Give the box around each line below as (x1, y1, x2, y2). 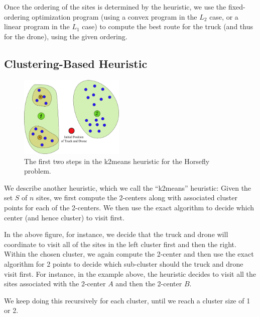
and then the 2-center (115, 278, 182, 289)
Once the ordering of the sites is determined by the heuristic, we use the (4, 2, 226, 12)
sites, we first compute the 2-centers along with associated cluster (36, 192, 237, 203)
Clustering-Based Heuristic (4, 55, 148, 71)
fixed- (228, 2, 245, 12)
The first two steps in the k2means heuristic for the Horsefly (24, 155, 210, 166)
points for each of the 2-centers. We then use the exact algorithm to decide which (4, 202, 254, 212)
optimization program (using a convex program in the (32, 11, 197, 22)
